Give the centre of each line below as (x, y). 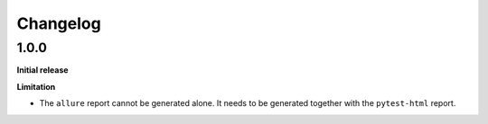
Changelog (59, 23)
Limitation (36, 86)
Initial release (42, 70)
